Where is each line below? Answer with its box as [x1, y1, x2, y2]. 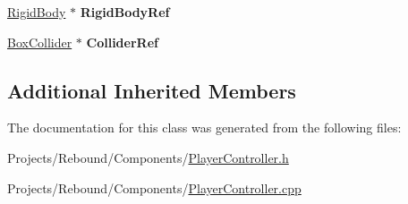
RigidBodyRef [80, 3, 170, 21]
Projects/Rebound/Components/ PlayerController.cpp [7, 178, 302, 197]
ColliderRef [86, 32, 158, 51]
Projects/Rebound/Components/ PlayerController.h [7, 148, 289, 166]
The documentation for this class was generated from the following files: [7, 118, 402, 137]
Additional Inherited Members [7, 76, 296, 104]
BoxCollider [7, 32, 72, 51]
